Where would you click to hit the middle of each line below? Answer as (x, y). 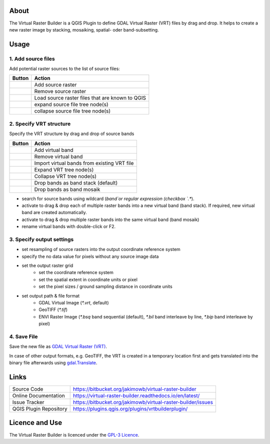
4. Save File (23, 336)
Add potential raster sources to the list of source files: (64, 69)
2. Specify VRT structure (40, 123)
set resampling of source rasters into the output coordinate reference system (101, 249)
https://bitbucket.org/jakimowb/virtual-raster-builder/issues (143, 402)
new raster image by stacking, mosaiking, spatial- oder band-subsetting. (84, 29)
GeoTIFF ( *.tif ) (53, 309)
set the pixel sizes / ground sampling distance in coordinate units (105, 286)
